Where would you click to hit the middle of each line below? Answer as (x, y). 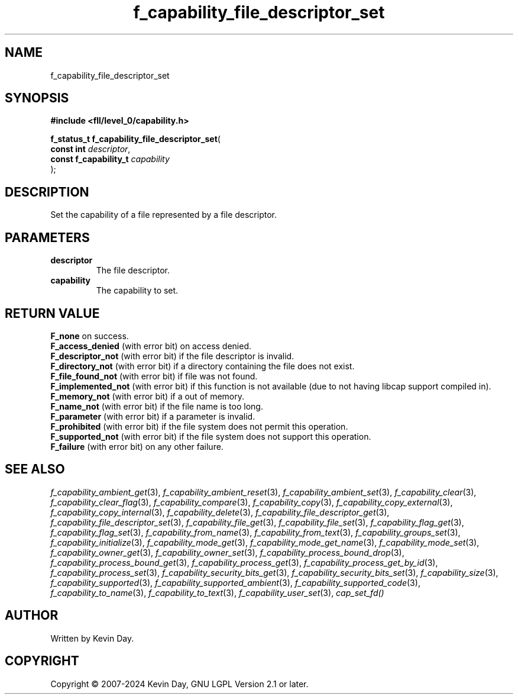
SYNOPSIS (37, 98)
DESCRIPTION (47, 192)
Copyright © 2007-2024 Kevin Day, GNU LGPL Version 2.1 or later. (179, 684)
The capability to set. (137, 291)
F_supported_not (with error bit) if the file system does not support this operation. (211, 436)
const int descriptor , (90, 149)
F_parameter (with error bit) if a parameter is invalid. (153, 416)
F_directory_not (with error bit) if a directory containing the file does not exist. (203, 366)
